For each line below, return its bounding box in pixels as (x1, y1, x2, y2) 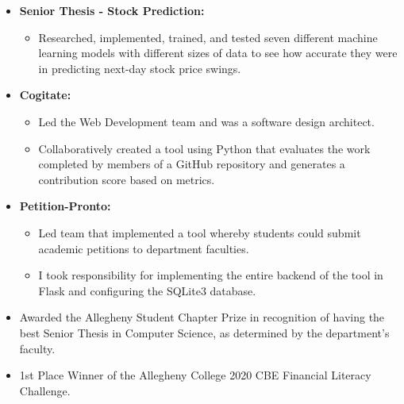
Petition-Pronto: (19, 198, 111, 214)
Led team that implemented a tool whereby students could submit (38, 224, 361, 240)
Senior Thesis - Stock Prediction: (19, 2, 205, 18)
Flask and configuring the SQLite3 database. (38, 282, 256, 298)
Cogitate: (19, 87, 71, 103)
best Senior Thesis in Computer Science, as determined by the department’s (19, 324, 390, 341)
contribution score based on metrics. (38, 171, 215, 187)
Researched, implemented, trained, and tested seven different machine (38, 29, 378, 45)
